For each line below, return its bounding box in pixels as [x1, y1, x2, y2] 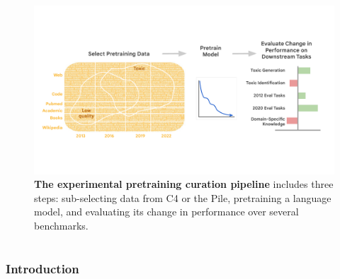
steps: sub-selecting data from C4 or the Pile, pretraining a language [34, 190, 331, 205]
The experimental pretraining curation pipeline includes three [34, 177, 334, 191]
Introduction [6, 259, 79, 277]
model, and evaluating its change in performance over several [34, 204, 299, 219]
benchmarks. [34, 218, 89, 232]
